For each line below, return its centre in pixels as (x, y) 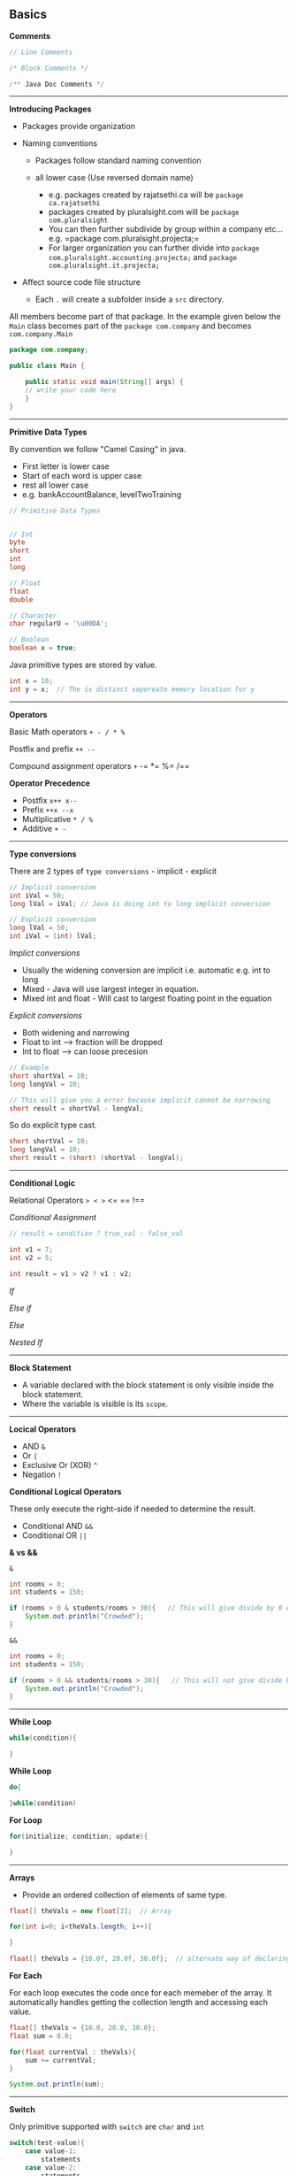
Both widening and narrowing (76, 1033)
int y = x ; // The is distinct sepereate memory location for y (132, 689)
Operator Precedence (49, 783)
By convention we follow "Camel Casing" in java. (98, 449)
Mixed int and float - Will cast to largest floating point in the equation (147, 998)
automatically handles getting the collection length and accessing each (138, 2003)
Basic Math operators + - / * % (67, 731)
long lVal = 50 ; (39, 928)
